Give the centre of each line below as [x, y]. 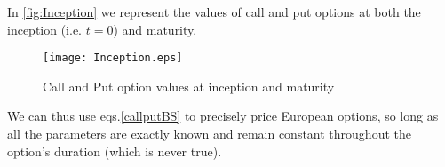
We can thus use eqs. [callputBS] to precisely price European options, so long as [223, 116]
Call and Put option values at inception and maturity [189, 86]
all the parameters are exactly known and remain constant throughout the [209, 134]
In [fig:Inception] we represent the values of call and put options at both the [214, 12]
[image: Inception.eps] [113, 58]
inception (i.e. [45, 29]
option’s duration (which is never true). [115, 151]
